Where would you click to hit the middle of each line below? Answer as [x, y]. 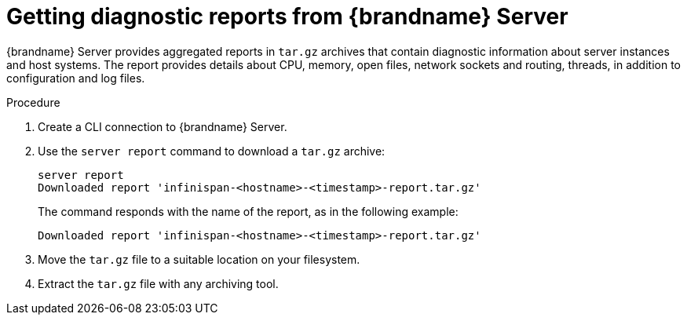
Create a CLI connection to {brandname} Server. [163, 126]
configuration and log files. [76, 78]
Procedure [33, 102]
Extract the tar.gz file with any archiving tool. [158, 283]
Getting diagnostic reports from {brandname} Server [287, 16]
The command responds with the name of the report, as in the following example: [248, 211]
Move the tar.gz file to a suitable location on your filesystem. [199, 259]
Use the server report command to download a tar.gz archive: [212, 151]
